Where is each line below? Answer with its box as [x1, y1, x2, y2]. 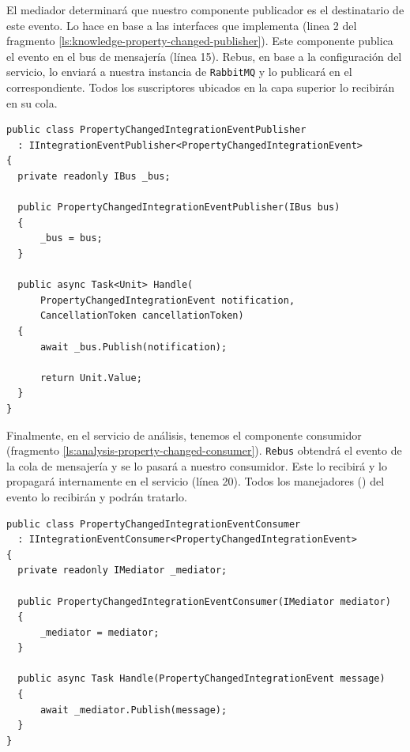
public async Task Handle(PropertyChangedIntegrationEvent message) [17, 673, 386, 685]
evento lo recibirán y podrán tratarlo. [6, 488, 187, 504]
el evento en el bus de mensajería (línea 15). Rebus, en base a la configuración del [6, 47, 402, 64]
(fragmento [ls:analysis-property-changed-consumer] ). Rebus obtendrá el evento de [6, 442, 402, 459]
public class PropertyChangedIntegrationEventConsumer [6, 518, 301, 530]
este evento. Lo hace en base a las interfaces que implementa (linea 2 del [6, 17, 357, 33]
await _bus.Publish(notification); [39, 341, 228, 353]
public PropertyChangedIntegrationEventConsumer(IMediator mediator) [17, 595, 391, 607]
